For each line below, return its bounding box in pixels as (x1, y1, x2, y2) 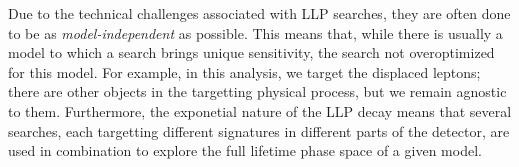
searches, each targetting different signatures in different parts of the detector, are (8, 120, 510, 141)
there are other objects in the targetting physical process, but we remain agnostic (8, 81, 507, 102)
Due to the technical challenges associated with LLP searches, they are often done (8, 3, 511, 23)
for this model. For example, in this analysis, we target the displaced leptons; (8, 61, 481, 82)
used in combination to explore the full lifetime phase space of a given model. (8, 140, 482, 161)
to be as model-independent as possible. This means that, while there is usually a (8, 22, 503, 43)
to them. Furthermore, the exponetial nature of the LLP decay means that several (8, 100, 512, 121)
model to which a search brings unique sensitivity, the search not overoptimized (8, 42, 495, 63)
